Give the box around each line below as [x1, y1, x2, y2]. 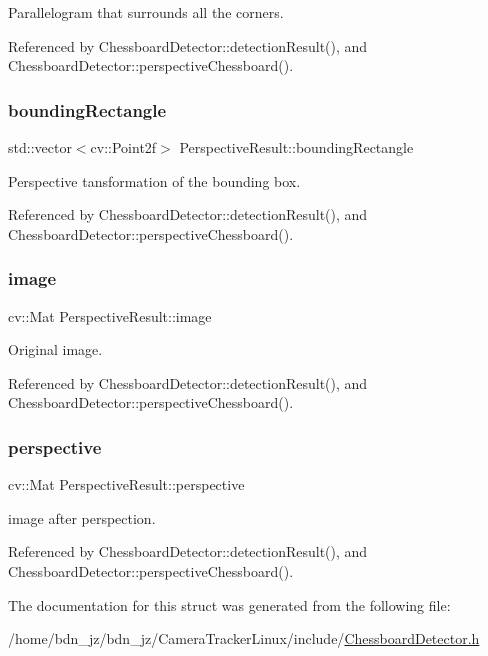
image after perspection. [8, 507, 156, 528]
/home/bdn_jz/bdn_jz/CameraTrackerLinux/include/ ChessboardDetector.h [8, 628, 480, 649]
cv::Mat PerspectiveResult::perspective [8, 474, 245, 495]
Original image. [8, 339, 103, 360]
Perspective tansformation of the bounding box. [8, 170, 301, 191]
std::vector [8, 137, 72, 157]
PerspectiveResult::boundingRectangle [179, 137, 414, 157]
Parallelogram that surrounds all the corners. [8, 2, 284, 22]
